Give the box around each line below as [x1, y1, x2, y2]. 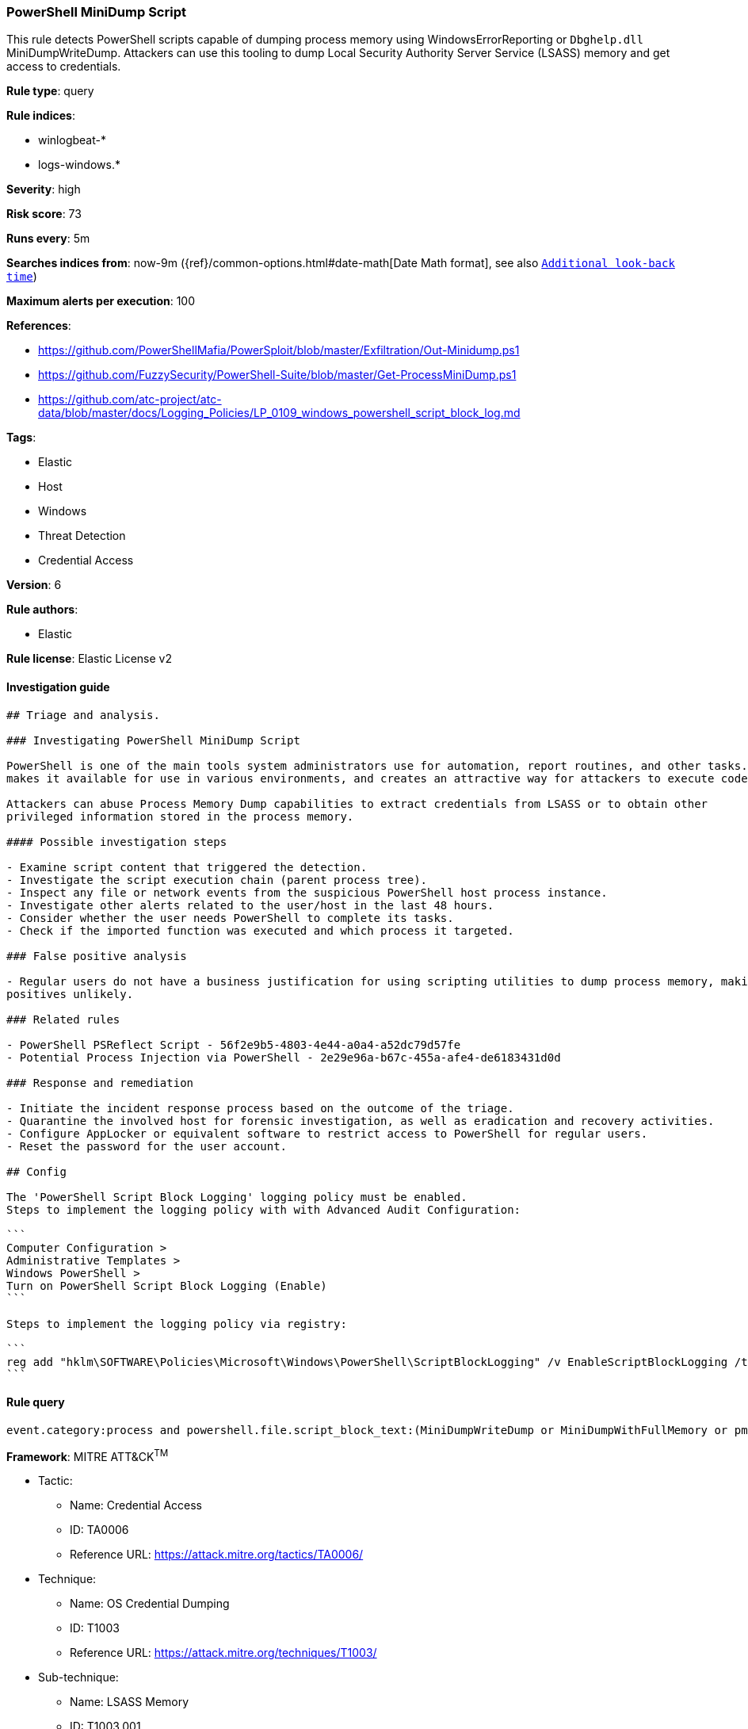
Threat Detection [38, 529, 126, 543]
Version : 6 [6, 578, 62, 592]
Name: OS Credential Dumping [70, 1597, 230, 1611]
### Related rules [6, 1012, 120, 1026]
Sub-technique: [38, 1670, 119, 1685]
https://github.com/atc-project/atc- [38, 392, 222, 407]
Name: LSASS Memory [70, 1695, 189, 1709]
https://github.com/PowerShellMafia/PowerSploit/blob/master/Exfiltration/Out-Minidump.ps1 [38, 343, 520, 358]
